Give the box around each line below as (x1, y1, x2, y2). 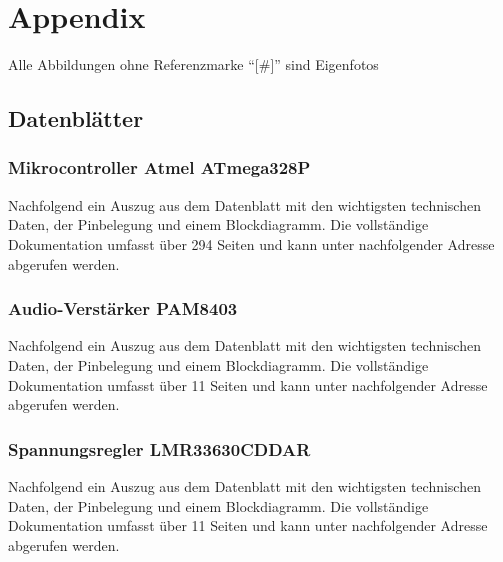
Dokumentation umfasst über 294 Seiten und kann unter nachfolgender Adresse (8, 233, 495, 254)
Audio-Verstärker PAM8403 (8, 296, 238, 321)
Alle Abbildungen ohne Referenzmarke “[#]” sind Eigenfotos (8, 54, 379, 75)
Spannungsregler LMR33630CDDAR (8, 436, 311, 461)
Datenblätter (8, 103, 144, 134)
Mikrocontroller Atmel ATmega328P (8, 155, 311, 180)
